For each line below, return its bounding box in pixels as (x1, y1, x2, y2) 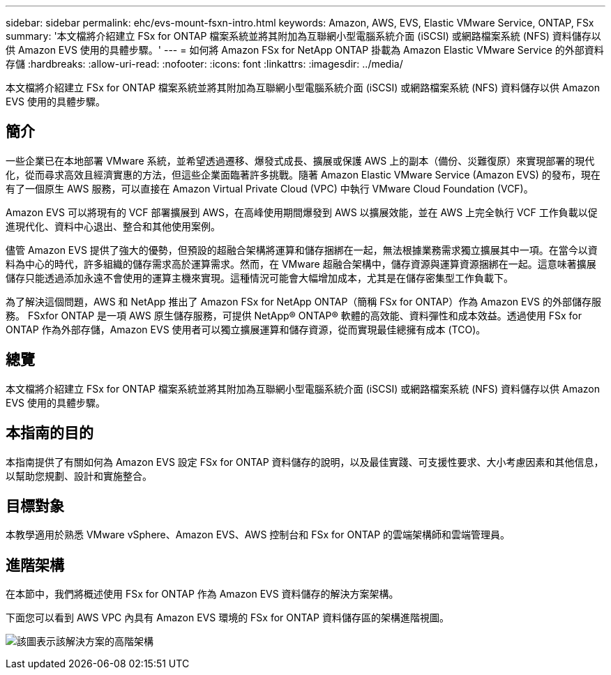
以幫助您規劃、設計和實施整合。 (6, 469, 152, 482)
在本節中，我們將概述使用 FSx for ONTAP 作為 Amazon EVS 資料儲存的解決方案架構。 (6, 588, 399, 600)
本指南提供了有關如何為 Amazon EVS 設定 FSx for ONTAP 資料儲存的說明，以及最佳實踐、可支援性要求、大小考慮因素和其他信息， (6, 455, 604, 468)
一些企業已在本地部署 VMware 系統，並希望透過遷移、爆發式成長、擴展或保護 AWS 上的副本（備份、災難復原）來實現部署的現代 (6, 154, 595, 167)
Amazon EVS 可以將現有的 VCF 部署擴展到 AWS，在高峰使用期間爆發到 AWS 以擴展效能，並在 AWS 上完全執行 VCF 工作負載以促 (6, 206, 598, 218)
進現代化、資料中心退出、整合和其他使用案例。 (6, 220, 220, 232)
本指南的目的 (6, 424, 93, 442)
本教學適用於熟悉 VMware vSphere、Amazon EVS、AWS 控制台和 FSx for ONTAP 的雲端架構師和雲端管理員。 (6, 529, 511, 541)
